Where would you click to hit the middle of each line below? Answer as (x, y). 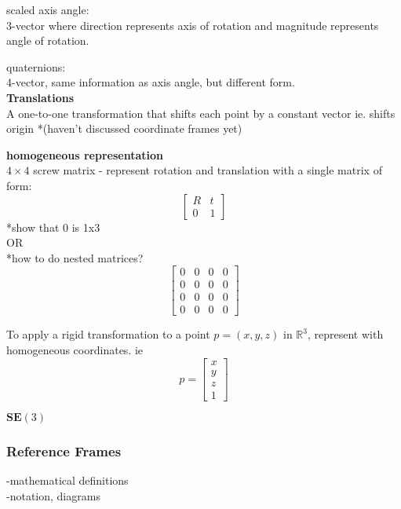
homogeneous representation (85, 154)
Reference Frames (64, 450)
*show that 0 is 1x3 (53, 227)
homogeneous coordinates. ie (75, 350)
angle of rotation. (48, 40)
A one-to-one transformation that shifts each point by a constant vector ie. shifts (201, 113)
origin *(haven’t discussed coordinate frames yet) (124, 128)
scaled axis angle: (48, 9)
